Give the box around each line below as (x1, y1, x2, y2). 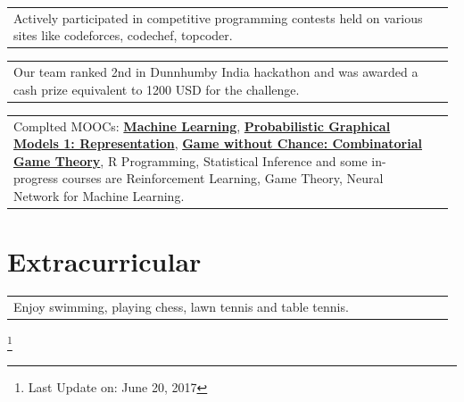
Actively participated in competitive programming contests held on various (13, 8, 423, 27)
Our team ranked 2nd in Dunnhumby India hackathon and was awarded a (13, 63, 418, 81)
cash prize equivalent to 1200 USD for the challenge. (13, 80, 300, 98)
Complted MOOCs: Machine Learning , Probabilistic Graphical (13, 116, 391, 135)
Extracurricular (7, 243, 202, 280)
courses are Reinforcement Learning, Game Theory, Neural (62, 169, 384, 188)
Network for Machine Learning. (13, 187, 185, 205)
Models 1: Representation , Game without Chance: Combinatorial (13, 134, 423, 153)
